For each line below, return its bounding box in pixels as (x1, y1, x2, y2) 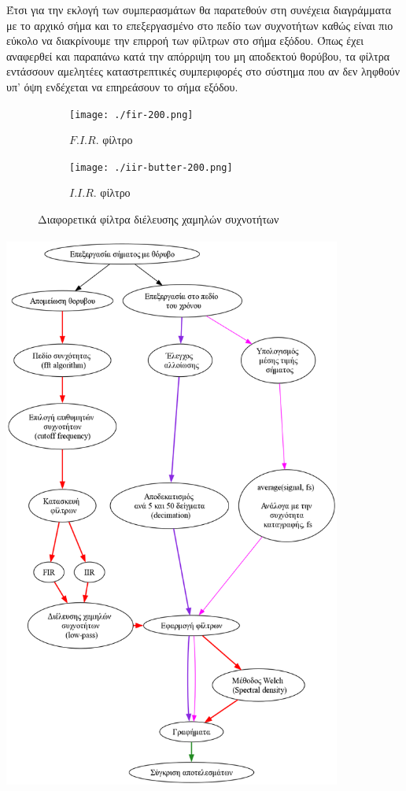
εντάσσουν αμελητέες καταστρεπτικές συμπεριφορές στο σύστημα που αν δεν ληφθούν (6, 63, 400, 79)
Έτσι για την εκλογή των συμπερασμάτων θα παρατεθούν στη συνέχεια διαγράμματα (6, 2, 391, 17)
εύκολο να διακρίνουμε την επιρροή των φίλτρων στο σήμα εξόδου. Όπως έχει (6, 32, 364, 49)
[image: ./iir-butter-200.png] (69, 161, 233, 173)
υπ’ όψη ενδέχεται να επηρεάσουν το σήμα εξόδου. (6, 78, 238, 94)
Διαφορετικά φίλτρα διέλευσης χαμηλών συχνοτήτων (38, 211, 279, 227)
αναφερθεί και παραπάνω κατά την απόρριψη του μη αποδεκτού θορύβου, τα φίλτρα (6, 47, 390, 64)
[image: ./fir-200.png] (69, 109, 194, 120)
